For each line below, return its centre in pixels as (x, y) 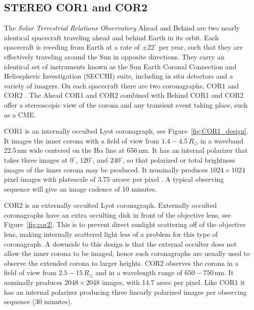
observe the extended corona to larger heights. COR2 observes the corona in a (121, 263)
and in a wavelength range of (139, 272)
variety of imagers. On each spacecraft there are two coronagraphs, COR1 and (121, 85)
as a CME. (20, 114)
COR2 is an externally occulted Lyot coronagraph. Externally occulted (111, 205)
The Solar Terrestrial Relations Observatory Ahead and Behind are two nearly (122, 28)
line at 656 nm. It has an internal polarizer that (177, 150)
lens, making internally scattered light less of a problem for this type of (111, 234)
